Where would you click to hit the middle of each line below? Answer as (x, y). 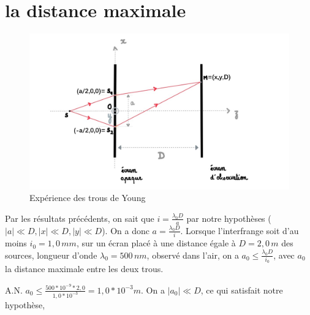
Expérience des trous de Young (88, 198)
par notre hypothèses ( (229, 218)
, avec (284, 255)
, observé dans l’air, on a (193, 255)
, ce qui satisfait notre (242, 290)
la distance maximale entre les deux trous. (84, 269)
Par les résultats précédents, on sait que (80, 218)
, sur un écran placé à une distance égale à (156, 243)
